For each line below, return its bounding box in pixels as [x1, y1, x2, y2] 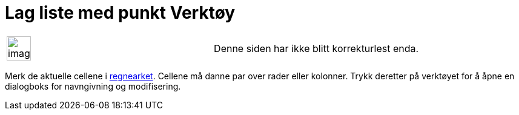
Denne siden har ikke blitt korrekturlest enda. [214, 42, 419, 54]
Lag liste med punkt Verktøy [5, 2, 236, 23]
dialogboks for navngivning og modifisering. [5, 80, 181, 91]
